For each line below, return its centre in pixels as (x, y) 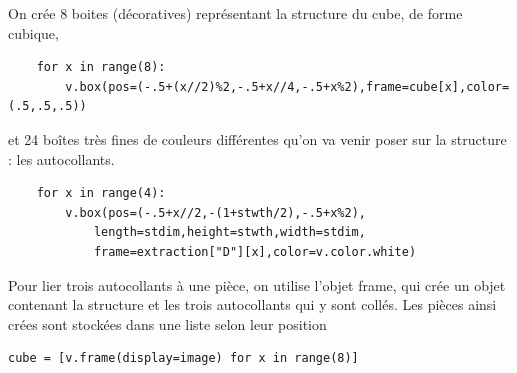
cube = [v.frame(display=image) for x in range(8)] (183, 358)
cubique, (33, 32)
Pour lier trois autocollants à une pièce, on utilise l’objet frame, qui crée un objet (257, 284)
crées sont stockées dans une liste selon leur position (167, 323)
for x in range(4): (101, 193)
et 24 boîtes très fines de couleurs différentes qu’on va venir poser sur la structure (257, 138)
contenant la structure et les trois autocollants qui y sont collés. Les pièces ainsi (252, 304)
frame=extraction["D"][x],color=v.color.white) (255, 251)
